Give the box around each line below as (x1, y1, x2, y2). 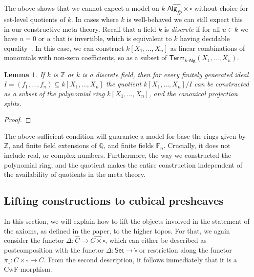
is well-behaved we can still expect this (127, 14, 243, 24)
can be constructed (194, 79, 249, 89)
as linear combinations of (170, 43, 245, 53)
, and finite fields (103, 140, 154, 150)
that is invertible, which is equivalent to (53, 33, 172, 43)
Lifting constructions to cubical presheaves (4, 193, 224, 208)
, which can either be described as (105, 235, 207, 245)
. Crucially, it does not (163, 140, 231, 150)
